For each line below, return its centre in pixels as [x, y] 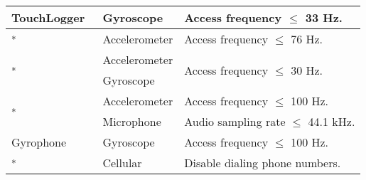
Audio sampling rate [235, 121]
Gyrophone [39, 142]
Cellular [122, 163]
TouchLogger [48, 17]
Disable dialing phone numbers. [263, 163]
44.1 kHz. [332, 121]
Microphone [132, 121]
